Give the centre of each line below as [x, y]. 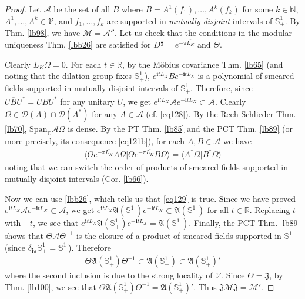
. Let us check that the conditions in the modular [203, 33]
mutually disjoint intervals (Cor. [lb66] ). [77, 179]
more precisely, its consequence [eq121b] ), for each [95, 141]
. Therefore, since [222, 87]
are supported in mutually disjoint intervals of [190, 20]
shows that [24, 236]
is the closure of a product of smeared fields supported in [179, 236]
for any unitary [87, 101]
